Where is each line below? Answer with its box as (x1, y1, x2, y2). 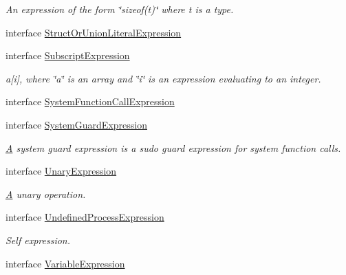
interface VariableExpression (6, 256, 125, 270)
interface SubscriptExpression (6, 48, 130, 63)
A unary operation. (6, 186, 86, 201)
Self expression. (6, 232, 70, 247)
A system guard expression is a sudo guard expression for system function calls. (6, 140, 341, 155)
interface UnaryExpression (6, 164, 117, 178)
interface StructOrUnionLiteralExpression (6, 25, 182, 39)
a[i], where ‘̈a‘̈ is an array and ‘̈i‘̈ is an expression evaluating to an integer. (6, 71, 321, 85)
